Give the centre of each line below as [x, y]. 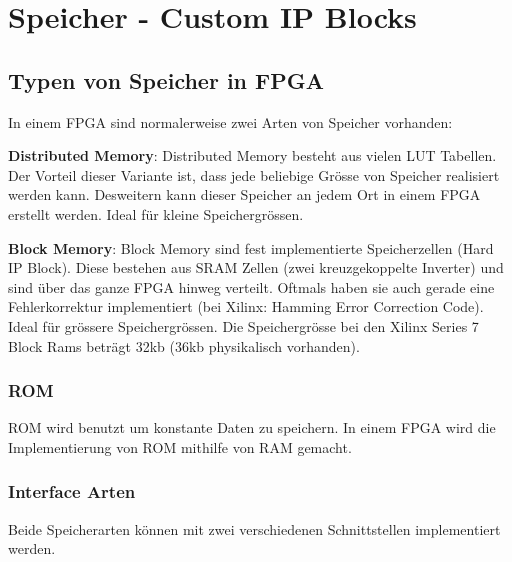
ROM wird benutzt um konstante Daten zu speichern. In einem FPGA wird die [252, 427]
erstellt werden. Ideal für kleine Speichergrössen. [156, 213]
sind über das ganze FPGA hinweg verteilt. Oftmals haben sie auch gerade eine [251, 286]
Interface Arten [72, 491]
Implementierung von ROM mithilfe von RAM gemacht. [180, 446]
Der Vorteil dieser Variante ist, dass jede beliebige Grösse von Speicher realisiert [254, 174]
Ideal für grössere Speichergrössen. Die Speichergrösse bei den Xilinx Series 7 [243, 325]
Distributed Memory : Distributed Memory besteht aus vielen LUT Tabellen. [252, 155]
